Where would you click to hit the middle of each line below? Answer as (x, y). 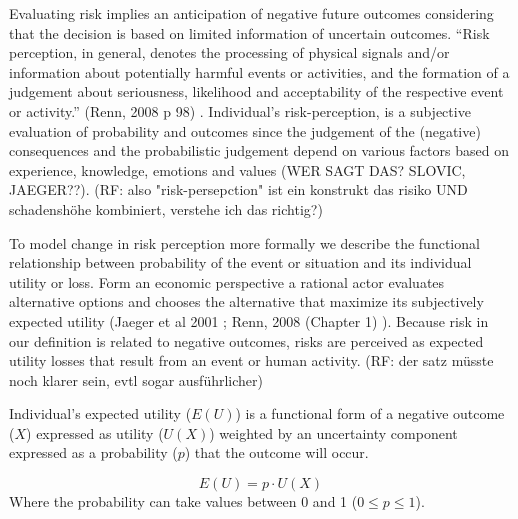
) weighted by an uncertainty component (333, 432)
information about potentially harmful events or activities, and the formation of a (259, 71)
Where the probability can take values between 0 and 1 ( (183, 501)
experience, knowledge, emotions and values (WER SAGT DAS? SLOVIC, (237, 169)
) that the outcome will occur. (276, 452)
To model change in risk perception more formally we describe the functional (244, 242)
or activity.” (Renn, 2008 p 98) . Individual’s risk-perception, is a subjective (240, 110)
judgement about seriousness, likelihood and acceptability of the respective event (256, 91)
